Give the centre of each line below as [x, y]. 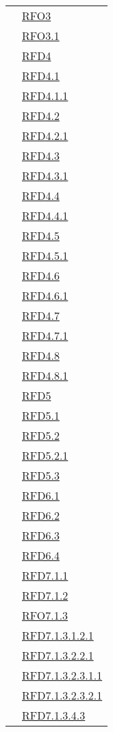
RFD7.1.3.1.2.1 [58, 635]
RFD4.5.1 [45, 255]
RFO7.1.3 [45, 615]
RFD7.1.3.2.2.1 [58, 655]
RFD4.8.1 [45, 375]
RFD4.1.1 [45, 95]
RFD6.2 [41, 515]
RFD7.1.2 [45, 595]
